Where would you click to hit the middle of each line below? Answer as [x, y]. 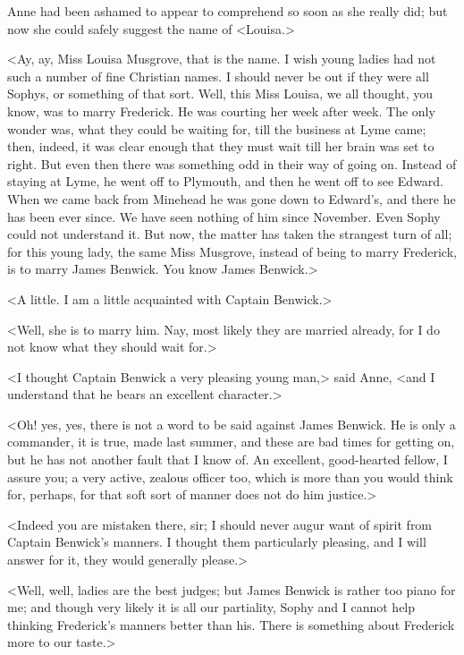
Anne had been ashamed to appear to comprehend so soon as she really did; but [228, 11]
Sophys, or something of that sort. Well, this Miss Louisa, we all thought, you [220, 94]
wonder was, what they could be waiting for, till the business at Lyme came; [217, 128]
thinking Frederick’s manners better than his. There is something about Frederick [231, 624]
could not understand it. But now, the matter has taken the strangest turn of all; [230, 234]
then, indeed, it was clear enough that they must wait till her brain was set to [221, 146]
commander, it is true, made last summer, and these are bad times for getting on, [231, 442]
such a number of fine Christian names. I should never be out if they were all [218, 76]
